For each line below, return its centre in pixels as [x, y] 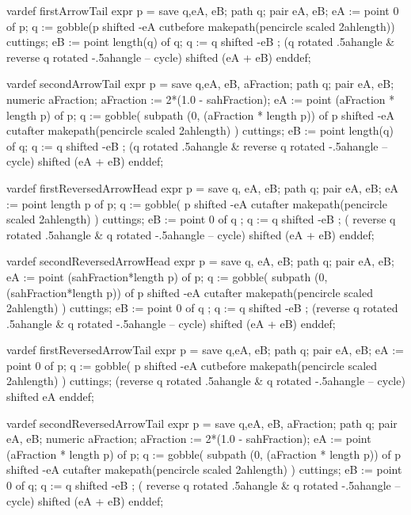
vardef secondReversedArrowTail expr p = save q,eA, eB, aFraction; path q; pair [202, 423]
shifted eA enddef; [50, 397]
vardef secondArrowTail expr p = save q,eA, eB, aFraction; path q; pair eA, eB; [200, 84]
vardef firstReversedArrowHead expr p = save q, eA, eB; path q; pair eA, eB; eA [202, 187]
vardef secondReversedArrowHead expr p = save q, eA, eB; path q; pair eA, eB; [200, 261]
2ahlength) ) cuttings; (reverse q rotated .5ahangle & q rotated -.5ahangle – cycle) [206, 381]
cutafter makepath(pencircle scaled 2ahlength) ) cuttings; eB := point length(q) [200, 130]
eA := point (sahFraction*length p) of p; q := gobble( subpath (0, [167, 276]
